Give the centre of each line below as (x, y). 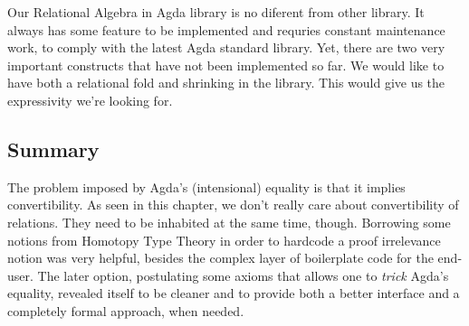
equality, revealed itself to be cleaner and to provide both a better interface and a (234, 293)
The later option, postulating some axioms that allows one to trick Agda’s (243, 275)
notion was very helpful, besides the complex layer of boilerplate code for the (220, 258)
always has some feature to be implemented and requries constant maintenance (226, 29)
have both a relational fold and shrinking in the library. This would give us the (226, 83)
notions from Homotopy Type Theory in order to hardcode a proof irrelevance (224, 240)
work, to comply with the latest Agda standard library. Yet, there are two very (226, 47)
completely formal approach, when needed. (126, 310)
